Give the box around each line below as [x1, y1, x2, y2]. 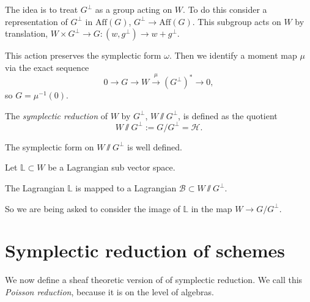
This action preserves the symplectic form [5, 49, 161, 62]
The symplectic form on [5, 140, 94, 153]
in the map [191, 202, 232, 215]
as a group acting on [95, 3, 172, 15]
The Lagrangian [5, 182, 65, 194]
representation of [5, 15, 68, 28]
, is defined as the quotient [178, 109, 278, 122]
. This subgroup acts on [192, 15, 281, 28]
